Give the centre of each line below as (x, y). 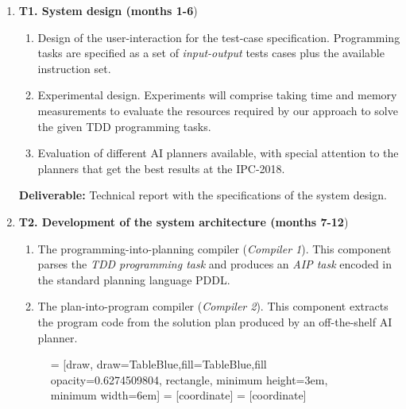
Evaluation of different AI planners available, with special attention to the (218, 153)
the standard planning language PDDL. (134, 279)
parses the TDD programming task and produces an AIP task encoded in (215, 264)
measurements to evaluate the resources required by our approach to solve (218, 110)
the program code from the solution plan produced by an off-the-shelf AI (215, 321)
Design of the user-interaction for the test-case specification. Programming (219, 37)
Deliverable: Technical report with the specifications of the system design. (203, 195)
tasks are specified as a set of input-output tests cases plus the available (211, 53)
